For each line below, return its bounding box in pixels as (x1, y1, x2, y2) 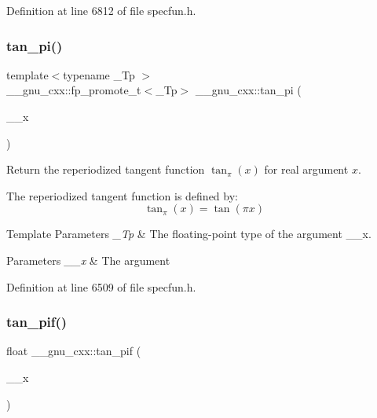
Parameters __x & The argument (6, 251, 170, 268)
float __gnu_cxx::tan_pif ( (6, 343, 141, 359)
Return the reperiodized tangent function (6, 161, 205, 178)
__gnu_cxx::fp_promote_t (6, 82, 141, 98)
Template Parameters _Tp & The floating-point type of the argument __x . (6, 225, 372, 242)
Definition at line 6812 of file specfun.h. (6, 2, 196, 18)
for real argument (264, 161, 349, 178)
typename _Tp (63, 66, 135, 82)
